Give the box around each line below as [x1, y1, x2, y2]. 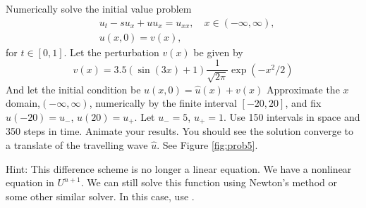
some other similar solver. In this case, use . [6, 188, 195, 203]
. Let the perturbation [63, 44, 159, 59]
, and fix [285, 96, 322, 110]
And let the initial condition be [6, 82, 141, 96]
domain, [6, 96, 41, 110]
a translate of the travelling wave [6, 137, 148, 152]
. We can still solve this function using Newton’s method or [80, 175, 337, 190]
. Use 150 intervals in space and [223, 109, 360, 124]
